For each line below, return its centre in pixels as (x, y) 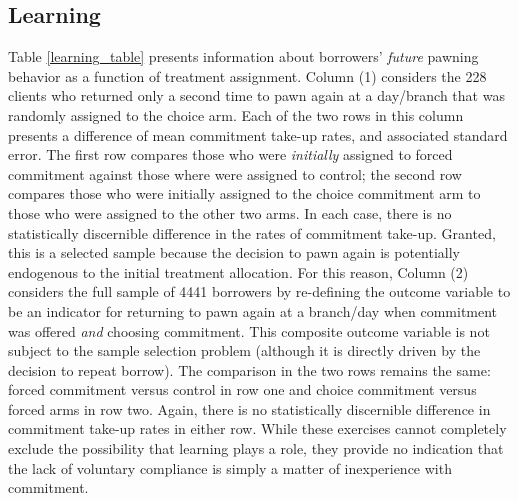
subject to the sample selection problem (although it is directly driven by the (244, 350)
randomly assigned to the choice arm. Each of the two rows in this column (236, 114)
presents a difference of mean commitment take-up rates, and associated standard (258, 134)
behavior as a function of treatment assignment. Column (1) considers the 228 (247, 75)
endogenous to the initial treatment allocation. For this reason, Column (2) (238, 271)
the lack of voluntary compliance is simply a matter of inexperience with (230, 467)
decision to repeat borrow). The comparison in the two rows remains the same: (249, 369)
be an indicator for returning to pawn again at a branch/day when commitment (253, 310)
